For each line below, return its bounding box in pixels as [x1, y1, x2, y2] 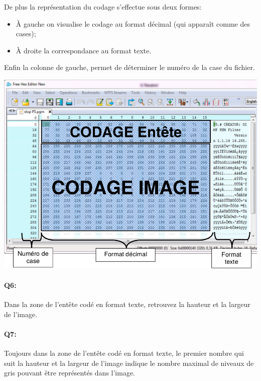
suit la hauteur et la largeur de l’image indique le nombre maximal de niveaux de [4, 357, 254, 368]
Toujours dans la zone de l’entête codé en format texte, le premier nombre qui [4, 348, 244, 358]
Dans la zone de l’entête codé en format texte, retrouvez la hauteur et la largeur [4, 299, 250, 310]
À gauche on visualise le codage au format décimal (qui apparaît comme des [16, 18, 250, 29]
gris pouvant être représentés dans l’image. [4, 367, 136, 378]
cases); [16, 28, 36, 39]
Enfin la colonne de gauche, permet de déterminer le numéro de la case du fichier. [4, 62, 255, 72]
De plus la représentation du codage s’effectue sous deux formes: [4, 2, 202, 12]
